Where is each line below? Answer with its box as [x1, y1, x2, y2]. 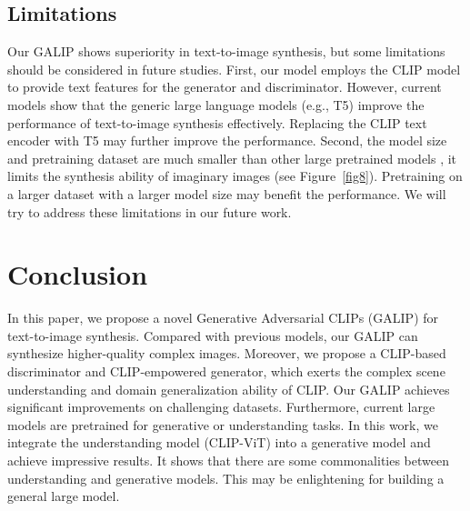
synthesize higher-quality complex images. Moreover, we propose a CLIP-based [7, 344, 446, 363]
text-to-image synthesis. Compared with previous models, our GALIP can [7, 326, 418, 345]
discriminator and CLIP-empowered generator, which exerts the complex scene [7, 362, 445, 381]
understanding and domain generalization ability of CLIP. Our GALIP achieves [7, 379, 450, 398]
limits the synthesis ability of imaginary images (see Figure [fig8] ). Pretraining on [7, 166, 463, 185]
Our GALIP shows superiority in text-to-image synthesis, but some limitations [7, 42, 445, 61]
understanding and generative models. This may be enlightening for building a [7, 468, 445, 487]
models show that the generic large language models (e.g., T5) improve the [7, 95, 425, 114]
